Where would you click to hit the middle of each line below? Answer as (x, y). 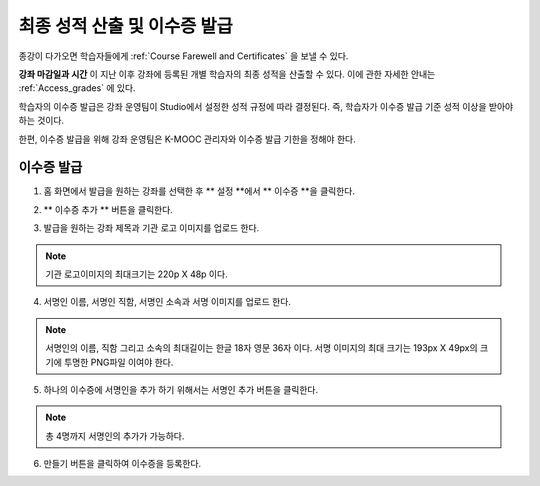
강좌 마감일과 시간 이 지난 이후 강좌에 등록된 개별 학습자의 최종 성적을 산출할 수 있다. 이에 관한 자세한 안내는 (227, 74)
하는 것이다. (41, 121)
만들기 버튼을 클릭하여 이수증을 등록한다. (122, 464)
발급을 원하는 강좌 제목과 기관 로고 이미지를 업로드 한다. (151, 228)
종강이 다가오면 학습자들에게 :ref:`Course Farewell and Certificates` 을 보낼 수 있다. (183, 56)
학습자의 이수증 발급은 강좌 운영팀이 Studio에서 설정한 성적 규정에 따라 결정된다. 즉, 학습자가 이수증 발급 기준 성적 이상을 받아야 (266, 106)
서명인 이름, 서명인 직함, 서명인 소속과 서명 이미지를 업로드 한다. (167, 302)
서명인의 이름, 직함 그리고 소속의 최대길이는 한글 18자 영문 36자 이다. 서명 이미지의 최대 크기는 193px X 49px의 (262, 348)
